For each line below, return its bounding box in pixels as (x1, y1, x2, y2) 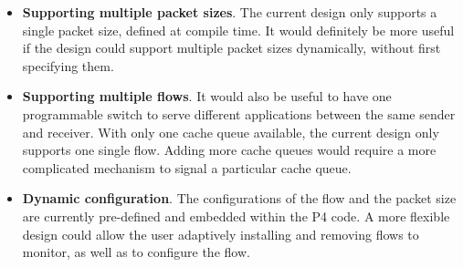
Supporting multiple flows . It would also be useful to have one (22, 87, 392, 106)
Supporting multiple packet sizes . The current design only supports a (22, 3, 437, 21)
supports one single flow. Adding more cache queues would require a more (22, 140, 437, 159)
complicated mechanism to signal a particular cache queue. (22, 158, 352, 177)
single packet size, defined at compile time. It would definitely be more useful (22, 20, 455, 39)
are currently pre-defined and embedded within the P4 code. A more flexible (22, 206, 450, 225)
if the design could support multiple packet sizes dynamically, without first (22, 38, 441, 57)
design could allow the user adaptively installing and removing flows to (22, 224, 419, 243)
